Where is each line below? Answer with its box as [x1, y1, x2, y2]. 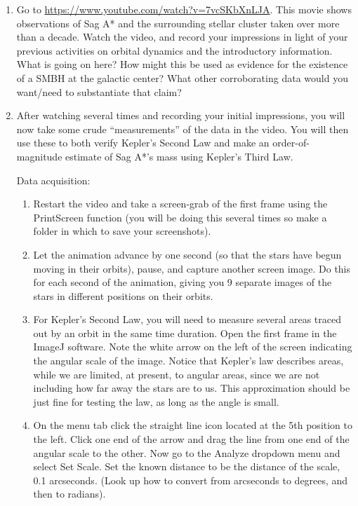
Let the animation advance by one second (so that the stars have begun [33, 247, 342, 261]
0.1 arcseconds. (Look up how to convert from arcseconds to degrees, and [33, 472, 348, 487]
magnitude [16, 149, 62, 163]
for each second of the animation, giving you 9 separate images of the [33, 275, 332, 289]
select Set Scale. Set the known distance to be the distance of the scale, [33, 459, 340, 474]
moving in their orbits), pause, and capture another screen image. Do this [33, 261, 351, 275]
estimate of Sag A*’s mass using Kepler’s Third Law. [65, 149, 293, 163]
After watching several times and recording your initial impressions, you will [16, 108, 345, 123]
